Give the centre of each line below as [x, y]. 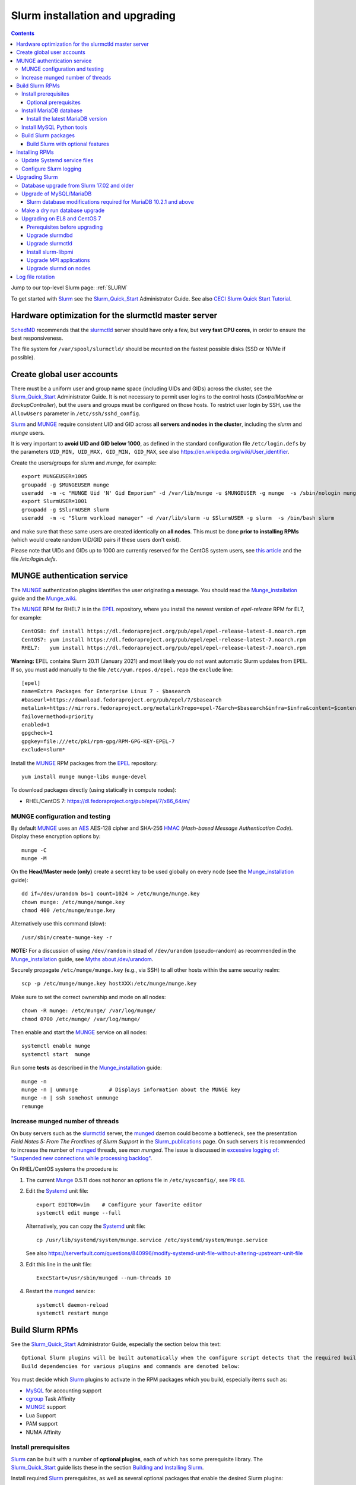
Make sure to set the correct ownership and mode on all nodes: [88, 997]
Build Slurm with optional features [68, 144]
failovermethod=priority [58, 716]
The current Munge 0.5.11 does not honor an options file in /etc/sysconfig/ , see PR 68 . [136, 1180]
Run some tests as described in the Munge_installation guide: [87, 1068]
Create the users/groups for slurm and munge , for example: [84, 463]
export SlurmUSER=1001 [55, 501]
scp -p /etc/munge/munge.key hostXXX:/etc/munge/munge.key [109, 984]
